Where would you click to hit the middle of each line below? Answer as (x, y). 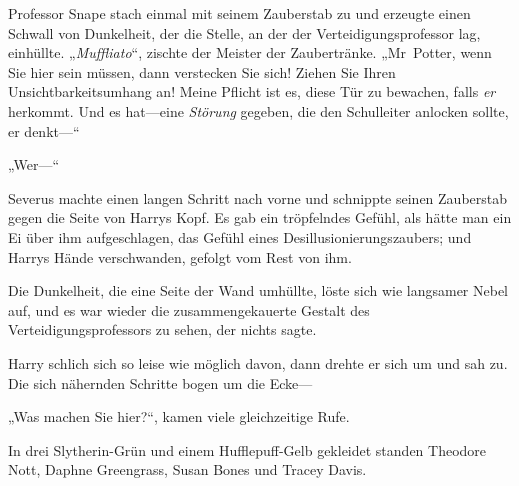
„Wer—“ (33, 164)
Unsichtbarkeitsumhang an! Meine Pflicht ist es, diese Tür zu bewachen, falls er (252, 91)
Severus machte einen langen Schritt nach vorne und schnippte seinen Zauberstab (258, 197)
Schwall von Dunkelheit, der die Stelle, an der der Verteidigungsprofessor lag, (244, 32)
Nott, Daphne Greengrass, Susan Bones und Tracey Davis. (187, 469)
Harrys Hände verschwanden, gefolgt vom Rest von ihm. (180, 256)
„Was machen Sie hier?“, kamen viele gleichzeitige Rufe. (179, 416)
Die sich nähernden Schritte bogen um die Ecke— (160, 382)
